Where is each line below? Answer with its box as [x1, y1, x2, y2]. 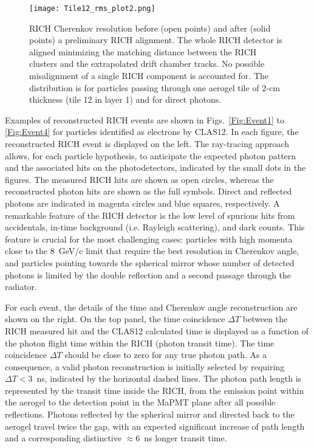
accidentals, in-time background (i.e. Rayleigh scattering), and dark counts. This [5, 221, 305, 233]
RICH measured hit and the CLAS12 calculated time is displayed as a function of [5, 324, 309, 337]
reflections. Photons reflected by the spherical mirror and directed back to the [5, 408, 295, 421]
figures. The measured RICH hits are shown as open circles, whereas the [5, 173, 274, 185]
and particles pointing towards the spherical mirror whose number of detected [5, 256, 295, 269]
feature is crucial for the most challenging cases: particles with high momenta [5, 232, 293, 245]
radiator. [5, 280, 37, 293]
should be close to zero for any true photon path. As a [64, 348, 267, 361]
